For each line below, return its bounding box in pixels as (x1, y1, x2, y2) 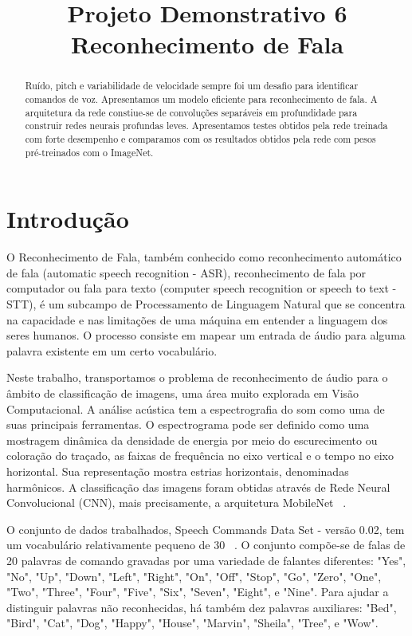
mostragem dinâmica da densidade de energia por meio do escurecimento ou (6, 431, 378, 448)
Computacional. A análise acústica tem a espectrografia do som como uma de (6, 400, 385, 417)
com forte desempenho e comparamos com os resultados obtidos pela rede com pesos (25, 132, 376, 145)
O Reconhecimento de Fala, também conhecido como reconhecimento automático (6, 249, 402, 265)
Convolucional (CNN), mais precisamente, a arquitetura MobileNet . (6, 494, 347, 511)
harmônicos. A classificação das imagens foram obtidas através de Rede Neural (6, 478, 390, 495)
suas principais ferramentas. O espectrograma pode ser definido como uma (6, 416, 370, 433)
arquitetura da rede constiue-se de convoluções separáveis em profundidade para (25, 105, 358, 119)
